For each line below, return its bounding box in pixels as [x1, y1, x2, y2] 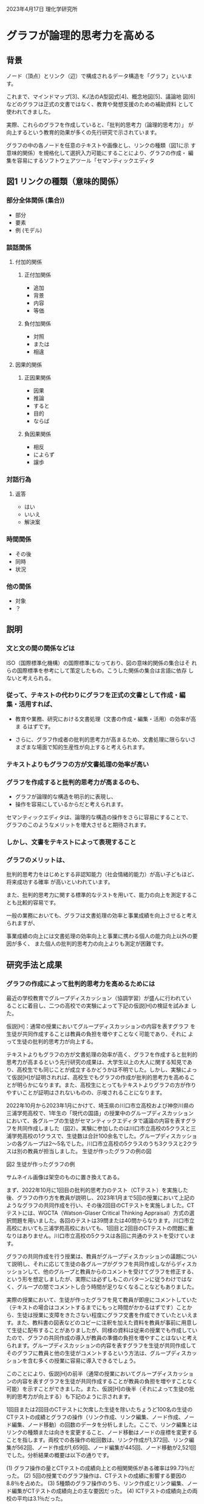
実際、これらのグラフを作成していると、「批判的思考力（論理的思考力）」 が [6, 121, 194, 128]
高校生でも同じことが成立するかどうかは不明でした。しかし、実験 [16, 1066, 182, 1073]
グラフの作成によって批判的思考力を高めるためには [6, 979, 155, 988]
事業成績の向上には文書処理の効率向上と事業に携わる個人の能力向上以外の [6, 932, 192, 940]
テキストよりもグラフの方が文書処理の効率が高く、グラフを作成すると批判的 [6, 1051, 198, 1058]
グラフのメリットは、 [6, 856, 69, 864]
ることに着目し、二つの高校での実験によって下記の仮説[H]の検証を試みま [6, 1002, 189, 1009]
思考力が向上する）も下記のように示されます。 [16, 1392, 134, 1400]
